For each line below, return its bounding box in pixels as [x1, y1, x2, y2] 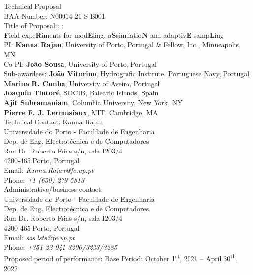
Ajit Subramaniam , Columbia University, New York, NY [4, 97, 183, 107]
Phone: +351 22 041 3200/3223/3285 [4, 242, 118, 252]
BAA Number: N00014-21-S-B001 [4, 10, 105, 21]
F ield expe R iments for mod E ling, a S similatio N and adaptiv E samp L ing [4, 30, 224, 40]
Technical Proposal [4, 1, 61, 11]
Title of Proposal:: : [4, 20, 63, 31]
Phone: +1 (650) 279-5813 [4, 174, 84, 184]
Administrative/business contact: [4, 184, 103, 194]
